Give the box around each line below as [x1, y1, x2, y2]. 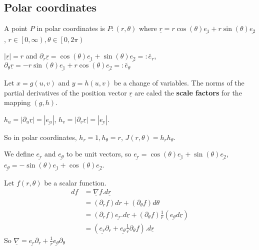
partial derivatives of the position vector [4, 87, 127, 97]
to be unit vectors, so [66, 148, 131, 159]
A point [4, 23, 28, 33]
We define [4, 148, 34, 159]
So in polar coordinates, [4, 131, 77, 142]
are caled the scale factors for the [134, 87, 242, 97]
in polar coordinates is [36, 23, 105, 33]
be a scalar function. [44, 177, 106, 187]
